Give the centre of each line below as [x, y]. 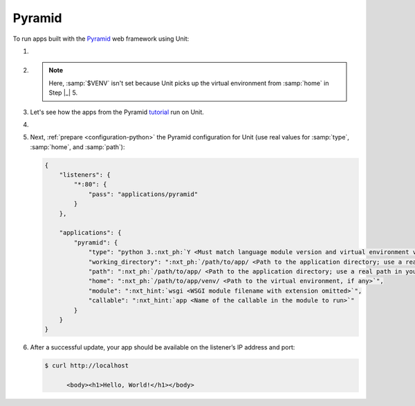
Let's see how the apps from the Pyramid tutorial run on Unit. [117, 112]
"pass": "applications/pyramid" [143, 194]
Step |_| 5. [63, 93]
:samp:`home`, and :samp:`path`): [77, 147]
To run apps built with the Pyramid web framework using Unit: [101, 39]
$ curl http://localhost [87, 366]
